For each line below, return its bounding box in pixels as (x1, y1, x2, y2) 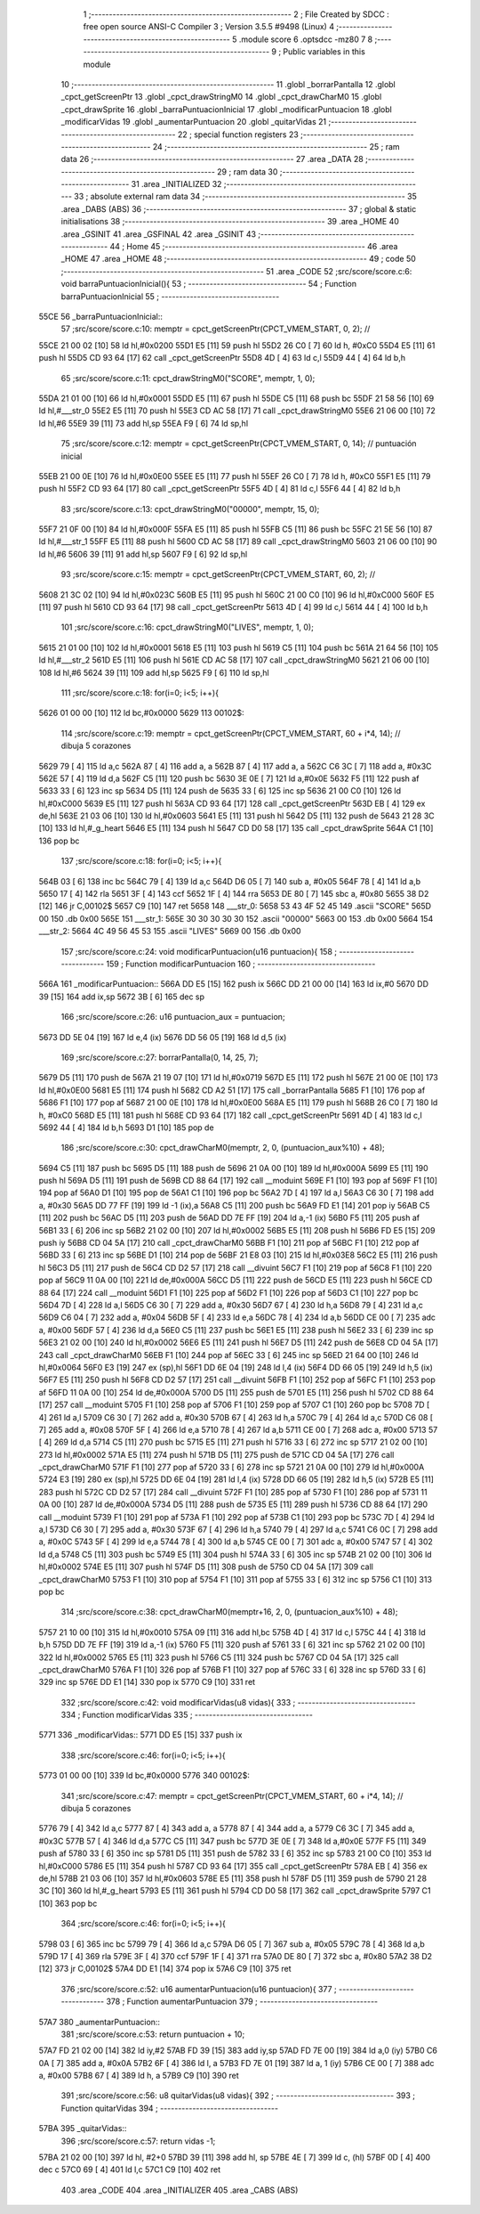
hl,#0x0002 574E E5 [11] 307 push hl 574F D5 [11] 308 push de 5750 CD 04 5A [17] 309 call (38, 1561, 373, 1572)
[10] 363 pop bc (38, 1898, 98, 1909)
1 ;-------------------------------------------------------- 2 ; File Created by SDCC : (83, 9, 390, 20)
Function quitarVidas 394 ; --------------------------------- (60, 2103, 279, 2113)
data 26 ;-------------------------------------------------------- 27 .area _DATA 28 (60, 154, 364, 165)
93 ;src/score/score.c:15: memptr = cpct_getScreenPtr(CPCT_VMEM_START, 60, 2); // (60, 569, 376, 580)
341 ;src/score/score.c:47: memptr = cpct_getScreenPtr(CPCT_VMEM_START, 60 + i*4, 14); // (60, 1790, 404, 1801)
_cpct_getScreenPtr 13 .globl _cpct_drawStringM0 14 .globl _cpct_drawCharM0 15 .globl (60, 92, 382, 102)
